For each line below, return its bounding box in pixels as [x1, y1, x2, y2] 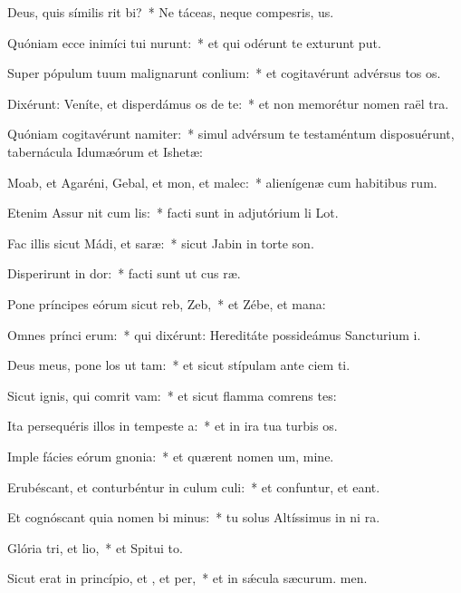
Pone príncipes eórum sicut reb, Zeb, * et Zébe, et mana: [7, 294, 326, 313]
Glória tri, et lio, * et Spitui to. [7, 538, 183, 557]
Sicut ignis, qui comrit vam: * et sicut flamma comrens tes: [7, 385, 337, 404]
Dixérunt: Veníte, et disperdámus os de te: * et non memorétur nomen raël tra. [7, 93, 449, 112]
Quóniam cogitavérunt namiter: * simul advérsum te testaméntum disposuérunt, [7, 124, 455, 143]
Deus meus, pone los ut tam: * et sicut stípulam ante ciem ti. [7, 355, 351, 374]
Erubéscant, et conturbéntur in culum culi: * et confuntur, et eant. [7, 477, 380, 496]
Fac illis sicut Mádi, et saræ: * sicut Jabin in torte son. [7, 233, 314, 252]
